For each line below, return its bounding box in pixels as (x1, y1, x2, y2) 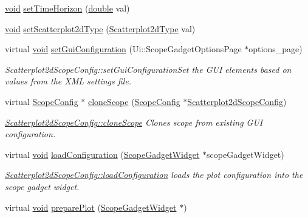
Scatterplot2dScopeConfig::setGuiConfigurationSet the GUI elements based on (5, 63, 292, 75)
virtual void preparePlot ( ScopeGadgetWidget (5, 200, 177, 213)
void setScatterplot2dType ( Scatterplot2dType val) (5, 22, 196, 35)
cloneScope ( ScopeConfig (87, 95, 180, 107)
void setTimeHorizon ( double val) (5, 2, 130, 14)
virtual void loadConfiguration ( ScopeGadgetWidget (5, 148, 200, 160)
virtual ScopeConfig (5, 95, 78, 107)
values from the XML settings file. (5, 75, 131, 87)
